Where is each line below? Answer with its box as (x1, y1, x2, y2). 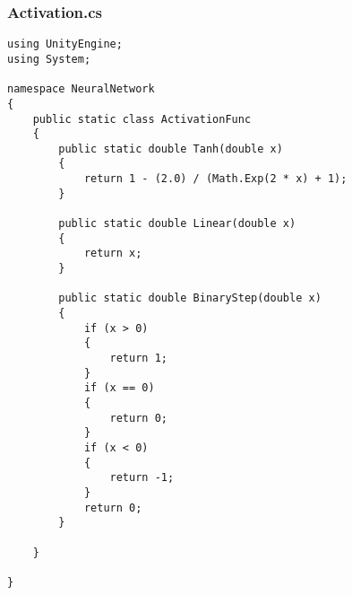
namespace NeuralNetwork (7, 83, 155, 96)
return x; (83, 247, 142, 260)
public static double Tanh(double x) (58, 142, 283, 155)
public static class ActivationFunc (32, 112, 252, 126)
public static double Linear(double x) (58, 217, 296, 231)
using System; (7, 52, 91, 66)
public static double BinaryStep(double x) (58, 292, 322, 305)
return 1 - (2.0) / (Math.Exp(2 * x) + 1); (83, 172, 348, 186)
